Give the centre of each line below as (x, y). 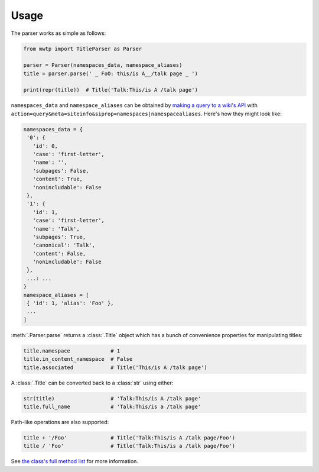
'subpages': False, (61, 171)
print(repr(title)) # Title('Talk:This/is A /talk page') (110, 90)
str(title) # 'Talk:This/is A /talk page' (112, 398)
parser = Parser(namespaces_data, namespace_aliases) (103, 65)
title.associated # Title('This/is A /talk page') (115, 367)
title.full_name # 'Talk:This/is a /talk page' (112, 406)
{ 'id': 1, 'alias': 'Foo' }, (71, 303)
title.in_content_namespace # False (78, 359)
